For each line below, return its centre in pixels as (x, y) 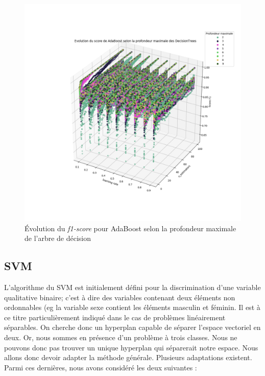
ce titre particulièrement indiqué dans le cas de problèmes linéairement (115, 317)
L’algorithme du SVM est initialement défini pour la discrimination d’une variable (132, 287)
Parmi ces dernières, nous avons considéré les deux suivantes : (101, 367)
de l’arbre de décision (58, 238)
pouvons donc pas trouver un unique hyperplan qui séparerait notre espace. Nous (131, 347)
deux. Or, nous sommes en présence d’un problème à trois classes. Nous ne (121, 337)
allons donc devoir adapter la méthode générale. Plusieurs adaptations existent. (128, 357)
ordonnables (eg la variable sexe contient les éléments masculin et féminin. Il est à (132, 307)
